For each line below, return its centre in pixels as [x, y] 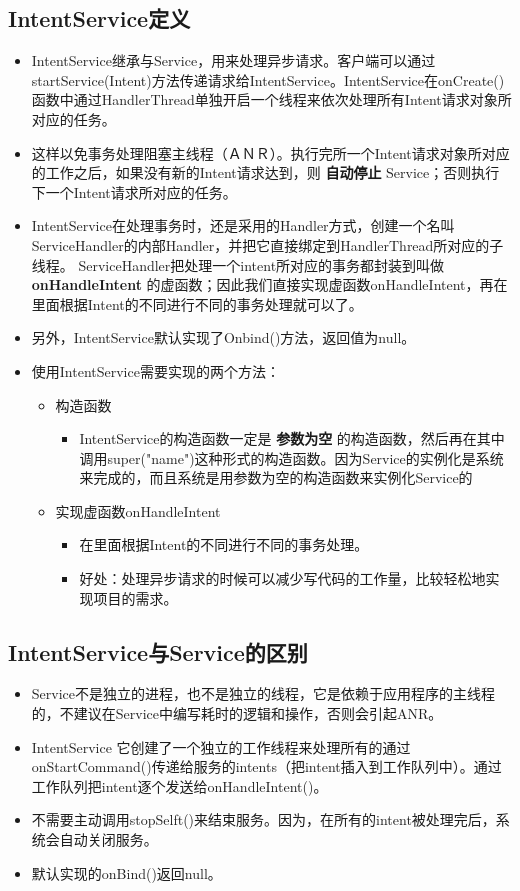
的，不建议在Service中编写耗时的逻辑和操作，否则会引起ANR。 [237, 713]
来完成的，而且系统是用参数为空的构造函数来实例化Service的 [276, 477]
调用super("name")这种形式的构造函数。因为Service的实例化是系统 [291, 457]
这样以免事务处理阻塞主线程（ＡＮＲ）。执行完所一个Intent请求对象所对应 [270, 152]
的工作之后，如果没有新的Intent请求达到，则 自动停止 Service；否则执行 [265, 172]
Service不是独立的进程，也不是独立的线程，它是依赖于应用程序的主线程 [263, 693]
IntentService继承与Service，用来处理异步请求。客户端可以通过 [233, 60]
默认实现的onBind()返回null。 [126, 872]
